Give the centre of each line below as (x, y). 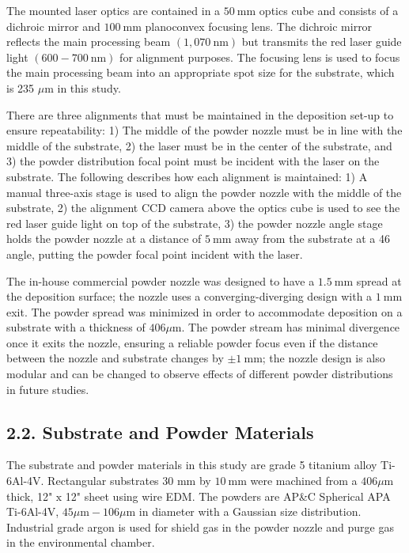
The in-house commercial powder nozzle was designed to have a (161, 280)
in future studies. (48, 389)
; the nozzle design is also (324, 358)
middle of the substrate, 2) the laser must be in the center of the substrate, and (199, 145)
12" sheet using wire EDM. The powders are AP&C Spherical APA (228, 496)
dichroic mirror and (53, 26)
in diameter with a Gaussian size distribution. (250, 511)
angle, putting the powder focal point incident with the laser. (155, 254)
